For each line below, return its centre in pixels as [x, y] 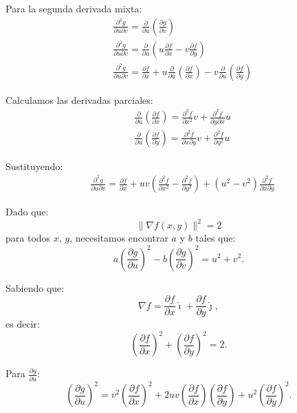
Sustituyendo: [34, 166]
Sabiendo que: [35, 287]
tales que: [216, 238]
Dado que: [27, 212]
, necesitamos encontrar [119, 238]
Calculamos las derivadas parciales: [79, 99]
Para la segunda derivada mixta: [74, 8]
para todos [28, 238]
